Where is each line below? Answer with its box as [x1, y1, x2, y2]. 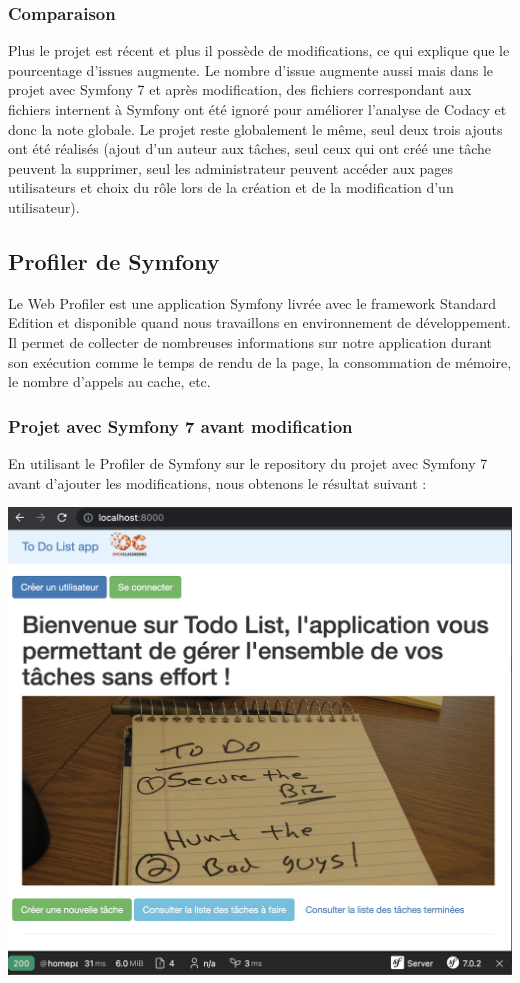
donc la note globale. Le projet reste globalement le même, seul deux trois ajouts [8, 118, 503, 139]
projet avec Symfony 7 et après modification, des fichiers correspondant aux [8, 79, 472, 100]
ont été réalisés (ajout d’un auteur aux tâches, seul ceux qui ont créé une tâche [8, 138, 491, 159]
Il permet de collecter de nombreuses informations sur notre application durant [8, 331, 492, 352]
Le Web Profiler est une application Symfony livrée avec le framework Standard [8, 292, 496, 313]
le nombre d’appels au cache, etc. [8, 371, 211, 392]
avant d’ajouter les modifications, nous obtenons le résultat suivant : [8, 472, 427, 493]
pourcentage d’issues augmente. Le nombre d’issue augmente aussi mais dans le [8, 59, 494, 80]
